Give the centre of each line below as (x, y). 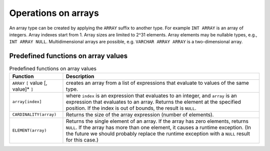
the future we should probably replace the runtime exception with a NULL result (158, 134)
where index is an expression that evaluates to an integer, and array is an (151, 96)
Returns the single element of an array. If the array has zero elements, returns (157, 121)
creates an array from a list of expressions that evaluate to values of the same (157, 83)
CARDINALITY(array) (34, 115)
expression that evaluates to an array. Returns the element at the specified (153, 102)
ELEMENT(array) (29, 130)
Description (80, 76)
